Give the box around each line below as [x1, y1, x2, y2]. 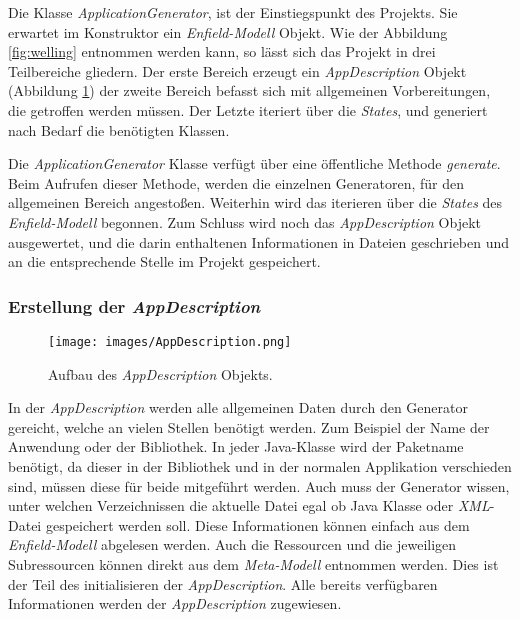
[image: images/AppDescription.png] [48, 334, 292, 349]
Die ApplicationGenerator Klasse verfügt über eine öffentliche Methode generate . [8, 153, 501, 174]
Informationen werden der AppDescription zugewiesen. [8, 593, 342, 614]
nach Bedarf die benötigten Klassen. [8, 119, 230, 140]
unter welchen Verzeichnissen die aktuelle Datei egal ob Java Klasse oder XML [8, 495, 490, 516]
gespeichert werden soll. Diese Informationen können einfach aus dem [45, 514, 470, 535]
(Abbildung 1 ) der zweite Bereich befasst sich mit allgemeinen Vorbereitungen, [8, 80, 491, 101]
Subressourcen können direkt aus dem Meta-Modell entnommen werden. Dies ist [8, 553, 499, 574]
